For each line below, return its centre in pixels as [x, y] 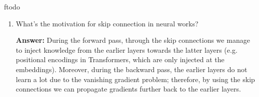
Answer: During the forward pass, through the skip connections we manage [133, 40]
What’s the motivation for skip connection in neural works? [107, 23]
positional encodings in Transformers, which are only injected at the [120, 59]
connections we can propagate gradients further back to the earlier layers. [128, 89]
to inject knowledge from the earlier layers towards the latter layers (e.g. [126, 49]
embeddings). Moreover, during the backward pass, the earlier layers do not [131, 69]
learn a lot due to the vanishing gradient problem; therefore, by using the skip [135, 79]
